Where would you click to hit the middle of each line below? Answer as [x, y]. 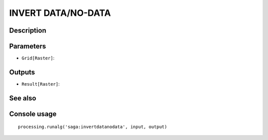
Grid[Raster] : [38, 58]
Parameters [28, 46]
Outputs [22, 72]
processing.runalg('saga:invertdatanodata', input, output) [93, 127]
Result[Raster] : [41, 84]
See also [23, 98]
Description [28, 30]
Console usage [33, 114]
